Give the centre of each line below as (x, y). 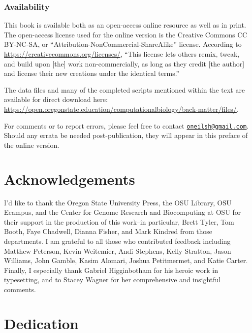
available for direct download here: (56, 99)
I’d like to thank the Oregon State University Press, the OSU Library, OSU (118, 202)
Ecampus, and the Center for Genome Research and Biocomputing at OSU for (123, 212)
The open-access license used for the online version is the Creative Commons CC (126, 34)
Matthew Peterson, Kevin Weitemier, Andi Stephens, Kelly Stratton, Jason (118, 250)
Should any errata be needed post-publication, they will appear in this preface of (126, 135)
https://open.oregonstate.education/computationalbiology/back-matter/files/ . (121, 109)
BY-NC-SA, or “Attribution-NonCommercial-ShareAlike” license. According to (123, 44)
